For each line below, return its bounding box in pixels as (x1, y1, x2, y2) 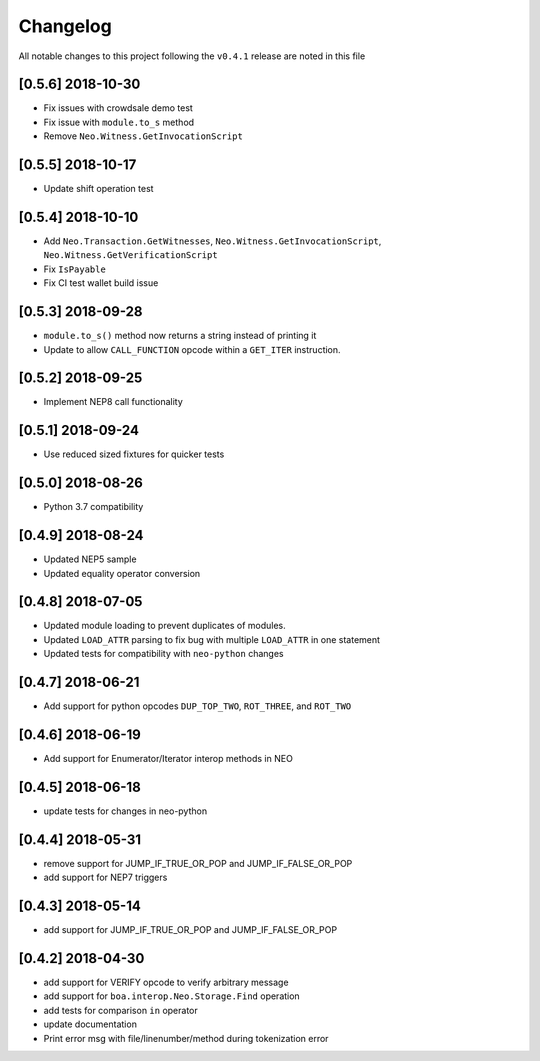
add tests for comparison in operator (43, 1004, 199, 1016)
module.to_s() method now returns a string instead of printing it (43, 330, 317, 342)
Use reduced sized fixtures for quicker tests (43, 448, 225, 460)
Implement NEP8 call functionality (43, 396, 184, 408)
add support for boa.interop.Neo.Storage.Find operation (43, 990, 300, 1002)
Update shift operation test (43, 183, 154, 195)
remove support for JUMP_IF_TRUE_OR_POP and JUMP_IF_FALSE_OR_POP (43, 857, 353, 869)
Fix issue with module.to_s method (43, 116, 195, 128)
